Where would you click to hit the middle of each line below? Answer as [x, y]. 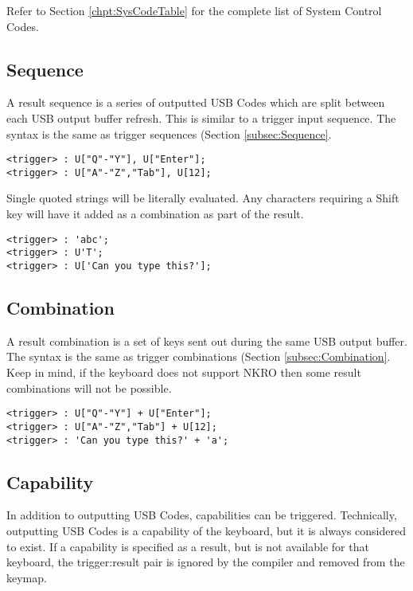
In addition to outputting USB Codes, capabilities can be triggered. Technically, [202, 515]
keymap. [27, 577]
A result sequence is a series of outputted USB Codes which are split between [196, 102]
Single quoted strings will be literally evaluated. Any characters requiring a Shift [203, 198]
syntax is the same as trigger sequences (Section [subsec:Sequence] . [169, 133]
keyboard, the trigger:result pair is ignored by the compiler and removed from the [206, 562]
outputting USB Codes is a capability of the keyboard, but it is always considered [206, 530]
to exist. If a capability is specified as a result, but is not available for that [188, 546]
